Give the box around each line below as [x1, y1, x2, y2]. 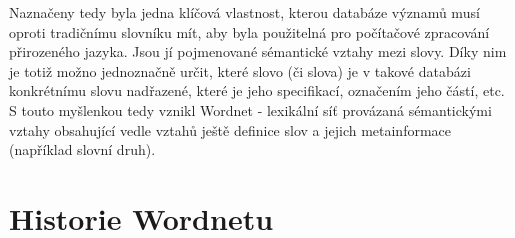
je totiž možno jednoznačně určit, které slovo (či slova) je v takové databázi [9, 60, 471, 81]
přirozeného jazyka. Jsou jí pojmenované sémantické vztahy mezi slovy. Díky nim [9, 41, 507, 62]
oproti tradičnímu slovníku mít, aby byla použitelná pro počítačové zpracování [9, 21, 490, 42]
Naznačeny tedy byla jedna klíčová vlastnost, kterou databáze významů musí [9, 2, 480, 22]
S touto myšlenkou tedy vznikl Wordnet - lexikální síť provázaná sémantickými [9, 99, 492, 120]
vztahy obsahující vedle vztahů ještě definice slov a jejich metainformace [9, 119, 452, 140]
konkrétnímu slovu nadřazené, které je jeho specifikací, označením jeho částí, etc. [9, 80, 505, 101]
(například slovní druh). [9, 139, 156, 160]
